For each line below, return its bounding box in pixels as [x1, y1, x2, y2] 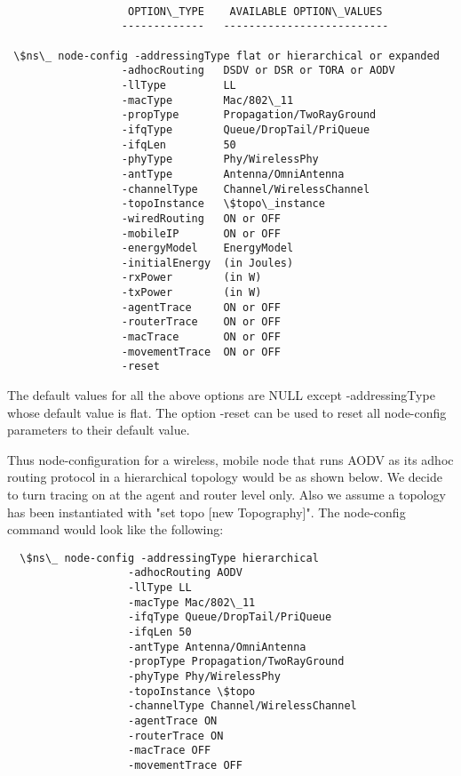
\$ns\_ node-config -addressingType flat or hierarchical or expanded [13, 49, 440, 62]
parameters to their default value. [7, 420, 190, 439]
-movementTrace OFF [128, 759, 242, 772]
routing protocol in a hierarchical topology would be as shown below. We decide [7, 468, 442, 486]
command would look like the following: [7, 520, 224, 539]
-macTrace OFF [128, 744, 211, 757]
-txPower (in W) [121, 286, 262, 300]
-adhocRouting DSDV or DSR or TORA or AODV [121, 64, 395, 77]
